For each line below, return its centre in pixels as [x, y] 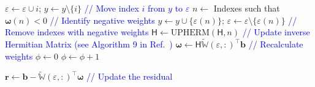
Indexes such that [247, 8]
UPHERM [190, 33]
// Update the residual [130, 76]
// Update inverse [276, 32]
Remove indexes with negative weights [77, 32]
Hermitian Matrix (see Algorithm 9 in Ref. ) [89, 44]
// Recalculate [276, 44]
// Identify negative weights [102, 20]
